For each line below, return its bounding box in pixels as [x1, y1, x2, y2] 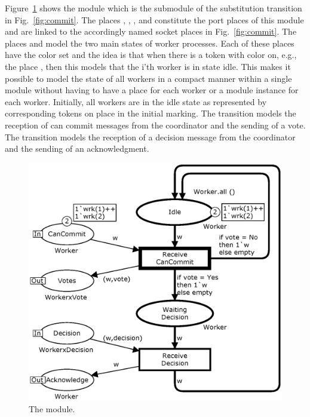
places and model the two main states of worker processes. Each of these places [5, 36, 294, 49]
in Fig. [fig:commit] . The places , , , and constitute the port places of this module [5, 13, 304, 26]
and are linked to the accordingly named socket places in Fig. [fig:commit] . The [5, 25, 297, 38]
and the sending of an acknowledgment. [5, 142, 149, 155]
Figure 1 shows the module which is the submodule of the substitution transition [5, 2, 302, 14]
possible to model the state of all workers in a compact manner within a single [5, 72, 292, 84]
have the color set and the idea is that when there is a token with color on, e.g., [5, 48, 297, 61]
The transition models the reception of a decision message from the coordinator [5, 130, 296, 143]
